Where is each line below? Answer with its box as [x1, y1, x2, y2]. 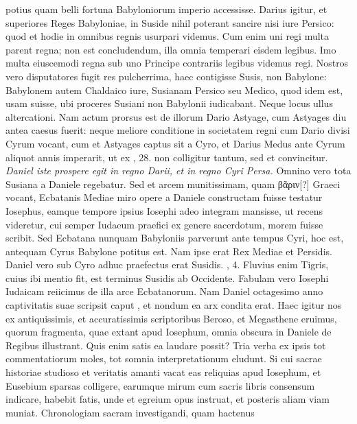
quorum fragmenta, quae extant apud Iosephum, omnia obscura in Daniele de [5, 325, 332, 339]
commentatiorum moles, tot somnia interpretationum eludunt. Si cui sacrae [5, 351, 322, 366]
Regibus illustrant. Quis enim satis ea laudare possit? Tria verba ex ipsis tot [5, 338, 326, 352]
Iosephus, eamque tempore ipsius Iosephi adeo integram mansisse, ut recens [5, 203, 323, 217]
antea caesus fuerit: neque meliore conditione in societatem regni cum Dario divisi [5, 123, 350, 137]
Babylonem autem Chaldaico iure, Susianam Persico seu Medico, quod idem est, [5, 82, 343, 97]
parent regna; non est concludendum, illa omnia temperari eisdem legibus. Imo [5, 42, 336, 56]
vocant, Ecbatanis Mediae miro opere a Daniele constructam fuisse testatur [5, 190, 323, 204]
